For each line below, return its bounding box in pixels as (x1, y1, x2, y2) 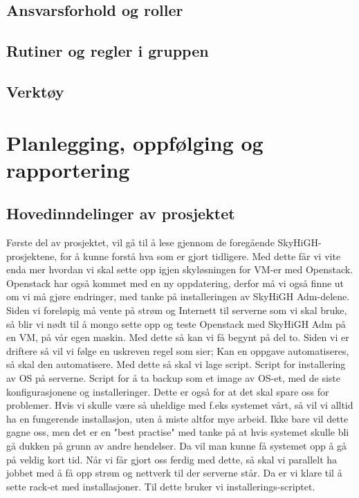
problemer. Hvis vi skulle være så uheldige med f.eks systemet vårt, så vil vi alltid (6, 398, 353, 412)
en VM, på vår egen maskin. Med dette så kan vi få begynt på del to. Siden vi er (6, 330, 349, 344)
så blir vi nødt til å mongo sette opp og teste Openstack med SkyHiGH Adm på (6, 316, 346, 331)
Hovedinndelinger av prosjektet (6, 203, 235, 224)
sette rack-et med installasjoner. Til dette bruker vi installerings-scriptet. (6, 479, 315, 493)
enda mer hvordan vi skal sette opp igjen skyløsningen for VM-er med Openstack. (6, 262, 353, 277)
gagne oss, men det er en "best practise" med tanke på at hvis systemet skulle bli (6, 425, 349, 439)
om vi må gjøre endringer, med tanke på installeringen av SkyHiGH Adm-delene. (6, 289, 350, 304)
